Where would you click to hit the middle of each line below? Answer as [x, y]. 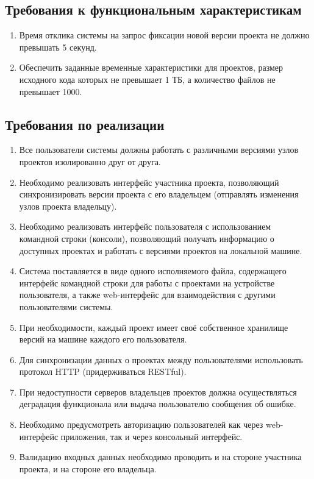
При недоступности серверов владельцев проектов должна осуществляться [158, 392]
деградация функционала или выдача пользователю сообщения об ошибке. [158, 404]
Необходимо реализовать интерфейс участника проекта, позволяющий [149, 182]
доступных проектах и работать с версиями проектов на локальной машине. [161, 250]
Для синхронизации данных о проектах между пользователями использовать [161, 359]
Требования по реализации [85, 124]
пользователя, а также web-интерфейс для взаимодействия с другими [147, 295]
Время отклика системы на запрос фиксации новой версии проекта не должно [164, 35]
